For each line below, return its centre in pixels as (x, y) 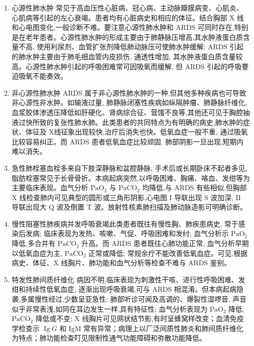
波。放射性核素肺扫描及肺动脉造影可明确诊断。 (170, 207)
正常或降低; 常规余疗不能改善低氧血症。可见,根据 (168, 253)
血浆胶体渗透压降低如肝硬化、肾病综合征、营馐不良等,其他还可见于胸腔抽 (131, 112)
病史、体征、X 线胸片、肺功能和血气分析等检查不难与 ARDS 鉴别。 (121, 263)
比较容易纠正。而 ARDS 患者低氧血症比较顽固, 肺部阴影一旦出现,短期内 (127, 141)
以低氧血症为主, (37, 253)
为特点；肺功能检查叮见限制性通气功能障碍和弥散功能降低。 (109, 338)
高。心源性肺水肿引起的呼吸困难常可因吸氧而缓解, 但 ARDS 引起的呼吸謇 (130, 66)
